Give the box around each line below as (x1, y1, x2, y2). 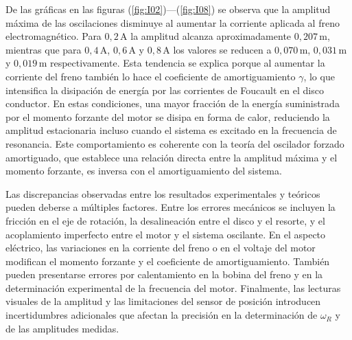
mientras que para (5, 42, 82, 56)
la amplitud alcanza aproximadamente (130, 29, 292, 43)
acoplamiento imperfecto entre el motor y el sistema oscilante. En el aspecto (5, 227, 326, 241)
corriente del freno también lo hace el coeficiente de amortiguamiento (5, 69, 296, 83)
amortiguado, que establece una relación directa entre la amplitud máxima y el (5, 150, 338, 164)
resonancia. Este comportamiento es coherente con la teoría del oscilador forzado (5, 136, 344, 150)
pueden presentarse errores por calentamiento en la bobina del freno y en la (5, 267, 323, 282)
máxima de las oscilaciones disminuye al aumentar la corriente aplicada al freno (5, 15, 340, 30)
